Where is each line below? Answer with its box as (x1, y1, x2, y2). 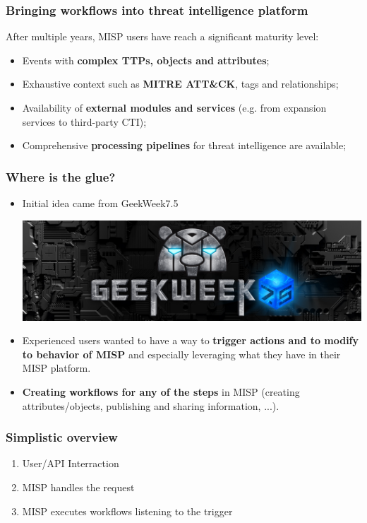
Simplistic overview (6, 428, 118, 446)
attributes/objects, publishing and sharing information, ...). (22, 398, 279, 413)
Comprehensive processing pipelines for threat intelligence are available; (22, 138, 347, 153)
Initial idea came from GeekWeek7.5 (22, 196, 179, 210)
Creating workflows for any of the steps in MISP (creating (22, 384, 300, 399)
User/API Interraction (22, 456, 119, 471)
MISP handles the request (22, 480, 135, 495)
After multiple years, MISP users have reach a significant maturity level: (6, 29, 319, 44)
